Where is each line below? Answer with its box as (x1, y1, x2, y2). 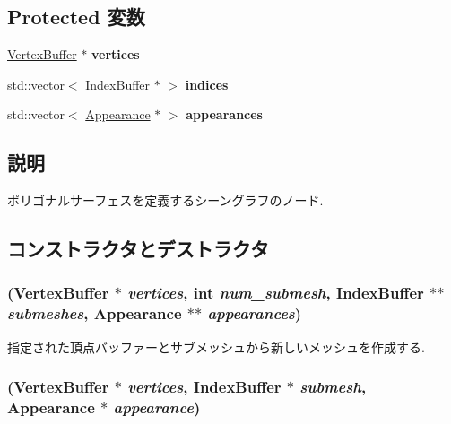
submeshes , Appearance (7, 302, 182, 324)
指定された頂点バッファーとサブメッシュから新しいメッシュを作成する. (7, 337, 425, 356)
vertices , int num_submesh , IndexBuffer (127, 281, 424, 304)
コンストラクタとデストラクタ (7, 235, 269, 263)
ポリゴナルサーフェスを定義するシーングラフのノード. (7, 191, 324, 210)
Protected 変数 (7, 3, 145, 30)
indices (185, 74, 229, 93)
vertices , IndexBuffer (127, 376, 282, 398)
